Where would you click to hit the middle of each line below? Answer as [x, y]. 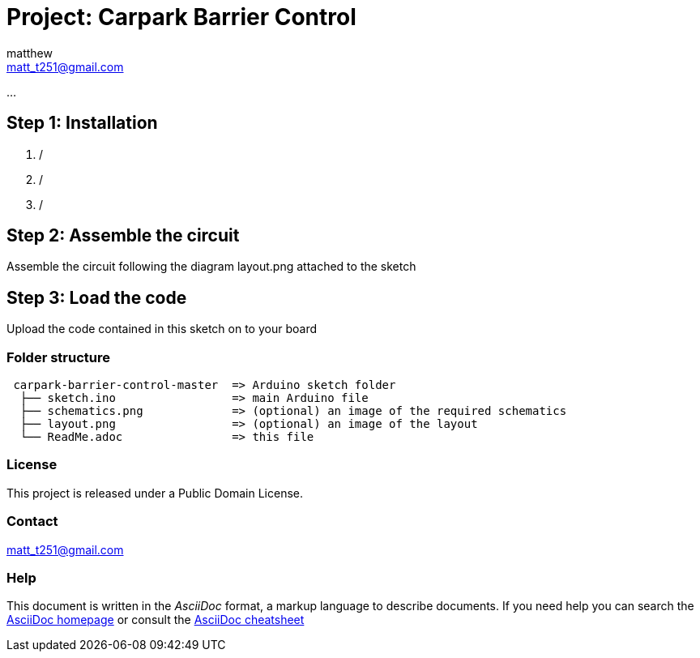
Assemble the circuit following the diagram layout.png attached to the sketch [211, 267]
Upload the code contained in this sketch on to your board [162, 329]
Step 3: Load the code [97, 297]
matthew [30, 53]
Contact [32, 521]
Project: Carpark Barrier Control [181, 17]
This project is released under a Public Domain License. [155, 493]
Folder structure [58, 357]
